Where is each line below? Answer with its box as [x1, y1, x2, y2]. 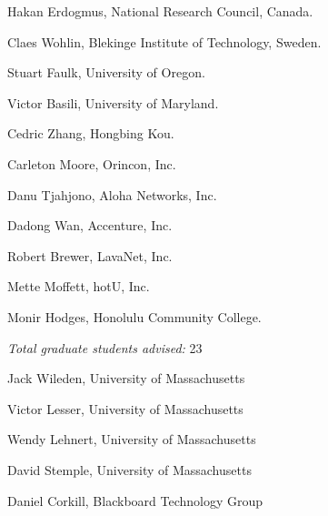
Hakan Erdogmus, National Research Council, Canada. [7, 2, 313, 20]
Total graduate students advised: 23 [7, 338, 203, 357]
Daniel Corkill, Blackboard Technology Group [7, 491, 263, 510]
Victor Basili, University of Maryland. [7, 93, 219, 112]
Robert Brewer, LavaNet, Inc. [7, 246, 173, 265]
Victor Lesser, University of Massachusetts [7, 399, 244, 418]
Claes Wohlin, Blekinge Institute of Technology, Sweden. [7, 32, 322, 51]
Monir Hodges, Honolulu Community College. [7, 307, 262, 326]
